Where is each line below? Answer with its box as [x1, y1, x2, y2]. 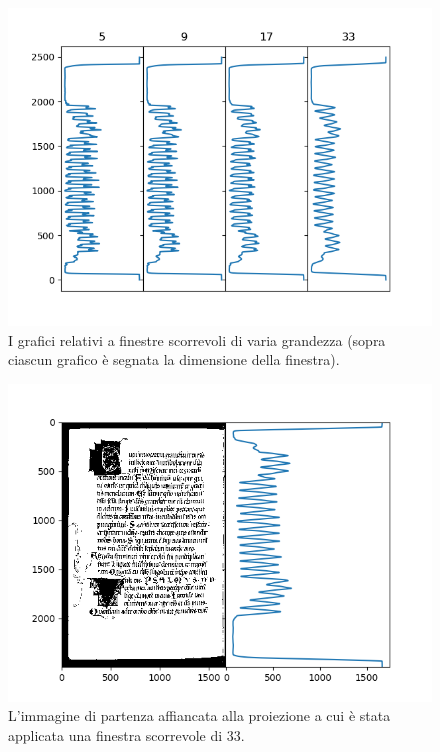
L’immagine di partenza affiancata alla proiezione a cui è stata [8, 705, 391, 726]
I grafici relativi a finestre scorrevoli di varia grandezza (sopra [8, 329, 386, 350]
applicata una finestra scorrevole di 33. [8, 724, 245, 745]
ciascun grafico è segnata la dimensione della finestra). [8, 349, 340, 370]
